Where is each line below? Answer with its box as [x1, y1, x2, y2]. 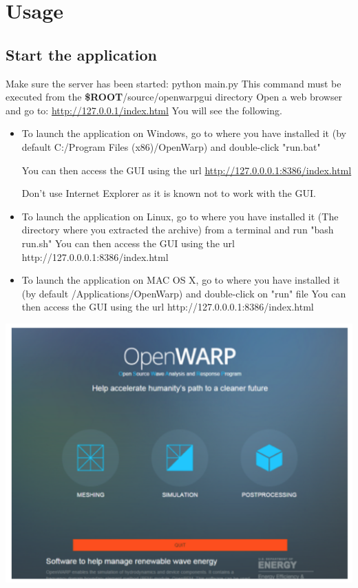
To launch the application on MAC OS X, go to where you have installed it [21, 273, 340, 287]
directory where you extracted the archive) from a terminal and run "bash [21, 222, 334, 237]
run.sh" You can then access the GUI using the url [21, 235, 235, 250]
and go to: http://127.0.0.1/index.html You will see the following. [6, 103, 282, 117]
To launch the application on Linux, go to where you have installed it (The [21, 209, 339, 223]
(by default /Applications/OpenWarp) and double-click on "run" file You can [21, 286, 346, 300]
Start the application [6, 43, 157, 65]
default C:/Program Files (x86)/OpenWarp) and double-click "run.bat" [21, 139, 321, 154]
